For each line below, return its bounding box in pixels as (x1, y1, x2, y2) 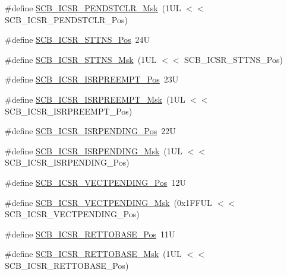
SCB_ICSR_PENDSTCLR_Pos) (5, 13, 128, 26)
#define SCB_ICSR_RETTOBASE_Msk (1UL (5, 248, 182, 260)
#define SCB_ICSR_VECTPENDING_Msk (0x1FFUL (5, 196, 212, 208)
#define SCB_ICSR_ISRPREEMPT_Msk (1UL (5, 93, 185, 105)
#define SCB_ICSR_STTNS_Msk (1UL (5, 53, 157, 65)
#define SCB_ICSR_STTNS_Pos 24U (5, 33, 150, 46)
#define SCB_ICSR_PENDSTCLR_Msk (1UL (5, 2, 181, 14)
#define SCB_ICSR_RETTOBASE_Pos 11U (5, 227, 175, 240)
